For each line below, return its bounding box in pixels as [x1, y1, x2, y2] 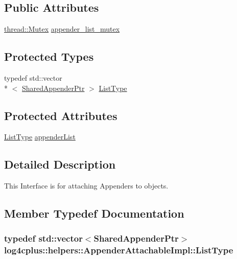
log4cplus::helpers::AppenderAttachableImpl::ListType [4, 244, 233, 256]
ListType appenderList [4, 131, 76, 142]
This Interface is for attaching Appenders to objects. [4, 180, 169, 191]
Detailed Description [4, 156, 116, 172]
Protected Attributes [4, 107, 117, 123]
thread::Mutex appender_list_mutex [4, 23, 120, 34]
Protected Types [4, 49, 94, 64]
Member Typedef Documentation [4, 205, 184, 221]
